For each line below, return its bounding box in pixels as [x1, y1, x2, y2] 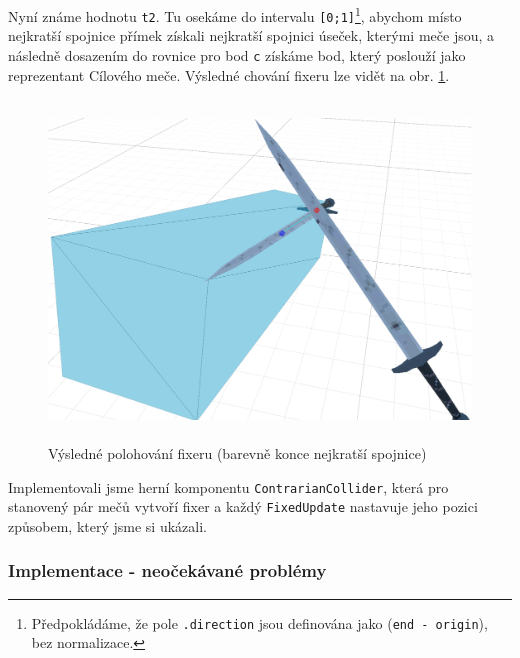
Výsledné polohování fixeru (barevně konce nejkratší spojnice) [48, 442, 427, 463]
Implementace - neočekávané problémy [8, 558, 327, 583]
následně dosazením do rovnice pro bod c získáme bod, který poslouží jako [8, 44, 466, 65]
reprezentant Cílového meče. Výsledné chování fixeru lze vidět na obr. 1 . [8, 64, 450, 85]
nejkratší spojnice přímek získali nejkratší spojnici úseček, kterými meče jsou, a [8, 25, 495, 46]
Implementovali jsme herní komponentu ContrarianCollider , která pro [8, 476, 449, 497]
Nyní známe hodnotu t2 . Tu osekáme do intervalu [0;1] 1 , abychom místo [8, 3, 462, 26]
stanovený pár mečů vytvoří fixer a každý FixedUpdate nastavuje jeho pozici [8, 496, 478, 517]
